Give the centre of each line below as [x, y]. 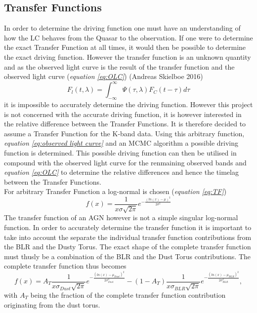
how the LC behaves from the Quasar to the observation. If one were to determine [128, 37]
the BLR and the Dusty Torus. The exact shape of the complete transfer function [128, 247]
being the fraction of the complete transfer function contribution [128, 295]
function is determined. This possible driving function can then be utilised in [120, 153]
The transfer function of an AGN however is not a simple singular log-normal [121, 217]
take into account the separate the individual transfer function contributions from [128, 237]
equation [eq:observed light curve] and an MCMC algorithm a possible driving [121, 143]
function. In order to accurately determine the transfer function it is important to [128, 227]
